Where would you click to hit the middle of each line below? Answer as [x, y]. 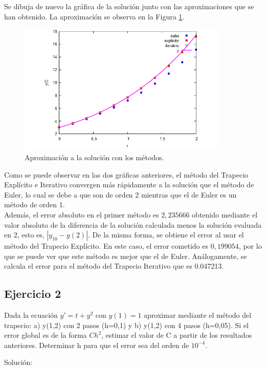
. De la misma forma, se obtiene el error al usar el [166, 235]
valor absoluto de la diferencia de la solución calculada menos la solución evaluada [133, 224]
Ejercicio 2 [33, 294]
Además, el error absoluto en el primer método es [82, 214]
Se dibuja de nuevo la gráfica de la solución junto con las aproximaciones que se [129, 6]
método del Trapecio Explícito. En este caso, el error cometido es [106, 246]
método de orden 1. [35, 204]
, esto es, [31, 235]
